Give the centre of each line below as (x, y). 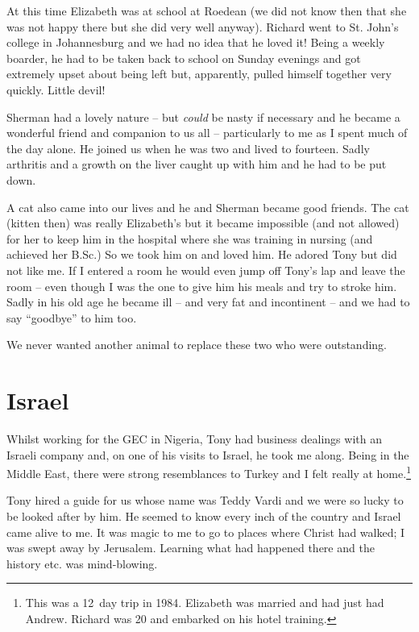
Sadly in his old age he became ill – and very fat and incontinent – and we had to (208, 302)
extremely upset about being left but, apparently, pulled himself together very (199, 74)
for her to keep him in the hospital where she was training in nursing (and (190, 238)
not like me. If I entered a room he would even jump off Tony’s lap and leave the (206, 270)
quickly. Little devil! (56, 89)
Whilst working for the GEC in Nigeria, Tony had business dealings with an (194, 439)
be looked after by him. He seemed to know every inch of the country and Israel (204, 516)
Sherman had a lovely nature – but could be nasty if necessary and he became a (203, 116)
